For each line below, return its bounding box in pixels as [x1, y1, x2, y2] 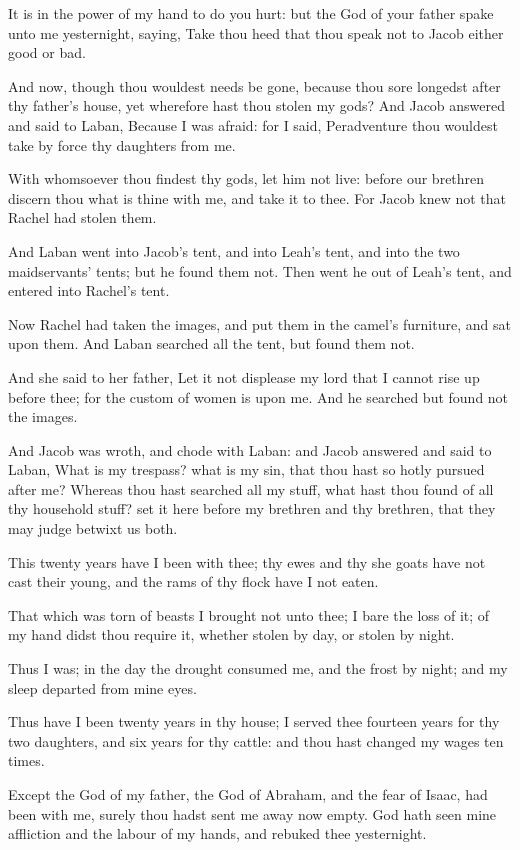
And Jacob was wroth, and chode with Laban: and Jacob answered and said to [8, 439, 492, 460]
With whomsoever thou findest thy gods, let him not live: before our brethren [8, 168, 485, 189]
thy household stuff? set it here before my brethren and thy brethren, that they [8, 498, 496, 519]
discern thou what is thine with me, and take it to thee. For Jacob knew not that [8, 187, 507, 208]
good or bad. [8, 42, 86, 63]
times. [8, 750, 45, 771]
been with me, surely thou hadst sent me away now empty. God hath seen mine [8, 803, 497, 824]
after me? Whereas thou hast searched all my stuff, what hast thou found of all [8, 478, 494, 499]
